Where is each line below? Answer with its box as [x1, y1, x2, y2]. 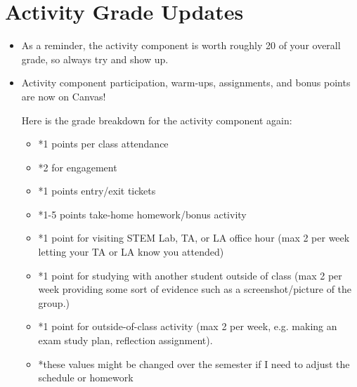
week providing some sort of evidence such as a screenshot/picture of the [38, 282, 352, 296]
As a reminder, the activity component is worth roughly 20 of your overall [21, 38, 341, 53]
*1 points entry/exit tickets [38, 183, 156, 198]
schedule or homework [38, 370, 134, 385]
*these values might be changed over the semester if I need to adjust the [38, 356, 350, 371]
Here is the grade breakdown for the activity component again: [21, 112, 292, 127]
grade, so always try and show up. [21, 51, 169, 66]
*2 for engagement [38, 159, 117, 174]
